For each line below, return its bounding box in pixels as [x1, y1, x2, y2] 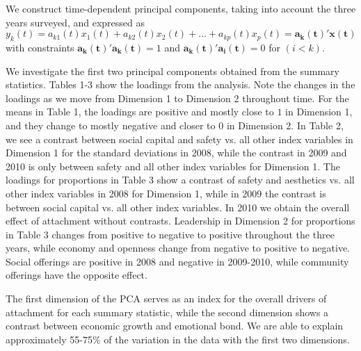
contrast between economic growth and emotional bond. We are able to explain [6, 318, 344, 333]
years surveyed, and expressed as [6, 15, 145, 29]
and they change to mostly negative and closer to [6, 117, 216, 132]
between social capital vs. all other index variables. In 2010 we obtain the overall [6, 199, 350, 214]
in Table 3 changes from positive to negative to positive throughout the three [6, 227, 335, 241]
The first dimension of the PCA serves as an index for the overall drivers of [6, 291, 327, 306]
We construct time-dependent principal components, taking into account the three [6, 1, 356, 15]
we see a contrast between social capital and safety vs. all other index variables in [6, 131, 353, 146]
